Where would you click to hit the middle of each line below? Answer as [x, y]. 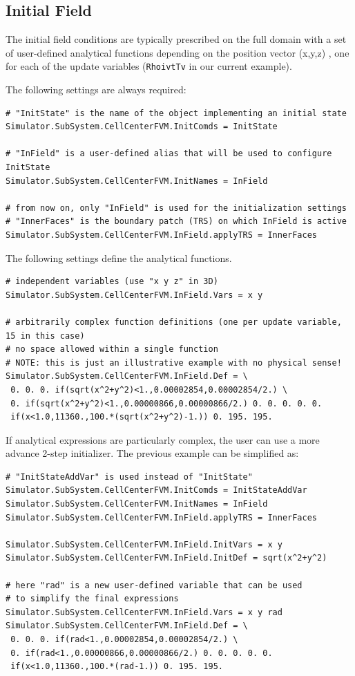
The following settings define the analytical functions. [119, 257]
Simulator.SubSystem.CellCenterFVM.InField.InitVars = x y [144, 544]
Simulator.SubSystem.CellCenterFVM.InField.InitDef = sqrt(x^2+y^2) [166, 558]
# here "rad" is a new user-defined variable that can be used [154, 585]
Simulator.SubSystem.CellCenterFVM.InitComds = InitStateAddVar [156, 490]
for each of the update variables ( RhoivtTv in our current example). [149, 66]
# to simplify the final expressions [92, 599]
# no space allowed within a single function [112, 349]
